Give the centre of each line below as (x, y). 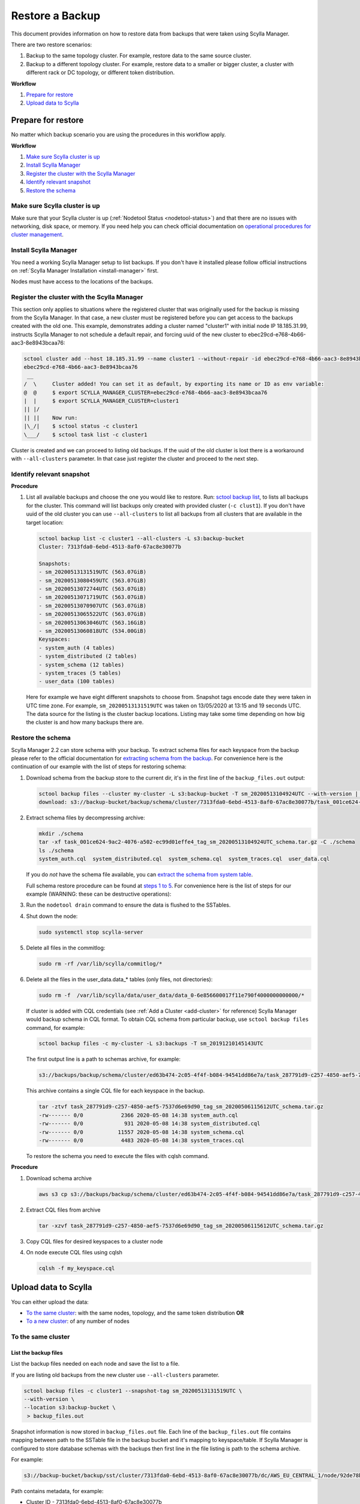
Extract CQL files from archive (63, 1210)
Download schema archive (59, 1178)
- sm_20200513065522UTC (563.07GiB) (93, 614)
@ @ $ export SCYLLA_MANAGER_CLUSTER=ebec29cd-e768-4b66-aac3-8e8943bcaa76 (145, 392)
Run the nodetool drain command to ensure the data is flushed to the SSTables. (128, 905)
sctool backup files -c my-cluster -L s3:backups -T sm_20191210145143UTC (151, 1043)
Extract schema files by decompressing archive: (85, 818)
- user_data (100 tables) (77, 682)
